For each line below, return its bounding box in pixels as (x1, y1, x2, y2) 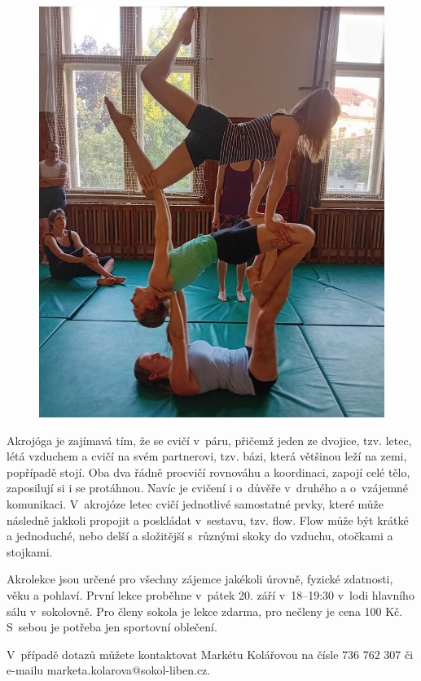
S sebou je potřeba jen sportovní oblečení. (7, 618, 217, 635)
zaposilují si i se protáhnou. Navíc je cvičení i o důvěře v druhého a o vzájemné (7, 479, 409, 496)
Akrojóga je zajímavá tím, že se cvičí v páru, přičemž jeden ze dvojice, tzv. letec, (7, 431, 412, 448)
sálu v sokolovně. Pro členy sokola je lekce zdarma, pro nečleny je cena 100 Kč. (7, 602, 403, 619)
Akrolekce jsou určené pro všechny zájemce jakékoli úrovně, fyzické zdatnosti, (7, 570, 393, 587)
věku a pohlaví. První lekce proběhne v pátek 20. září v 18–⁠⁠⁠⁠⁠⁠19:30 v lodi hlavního (7, 586, 414, 603)
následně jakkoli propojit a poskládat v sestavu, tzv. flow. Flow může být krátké (7, 511, 409, 528)
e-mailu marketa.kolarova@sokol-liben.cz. (7, 661, 211, 679)
